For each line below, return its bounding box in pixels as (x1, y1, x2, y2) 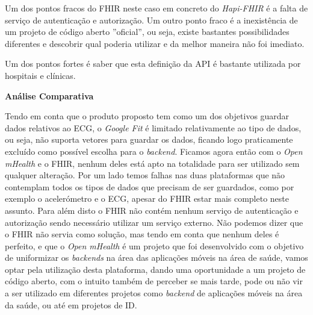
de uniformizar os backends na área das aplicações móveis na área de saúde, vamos (5, 251, 308, 264)
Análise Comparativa (5, 89, 94, 102)
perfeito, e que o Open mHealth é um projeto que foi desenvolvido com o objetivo (5, 239, 304, 252)
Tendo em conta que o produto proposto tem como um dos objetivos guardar (5, 110, 290, 122)
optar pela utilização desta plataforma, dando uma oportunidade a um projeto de (5, 263, 306, 275)
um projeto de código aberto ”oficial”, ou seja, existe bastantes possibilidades (5, 25, 290, 38)
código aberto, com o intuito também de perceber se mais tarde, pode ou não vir (5, 275, 303, 287)
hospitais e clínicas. (5, 69, 76, 81)
